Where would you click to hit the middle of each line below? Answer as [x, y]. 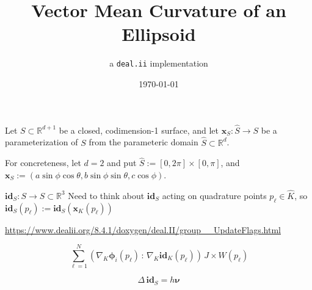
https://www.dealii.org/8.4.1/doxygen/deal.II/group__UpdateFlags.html [143, 229]
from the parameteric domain [143, 142]
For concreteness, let [43, 163]
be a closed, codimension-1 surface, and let [139, 130]
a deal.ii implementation [159, 63]
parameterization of [42, 142]
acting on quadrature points [214, 195]
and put [122, 163]
